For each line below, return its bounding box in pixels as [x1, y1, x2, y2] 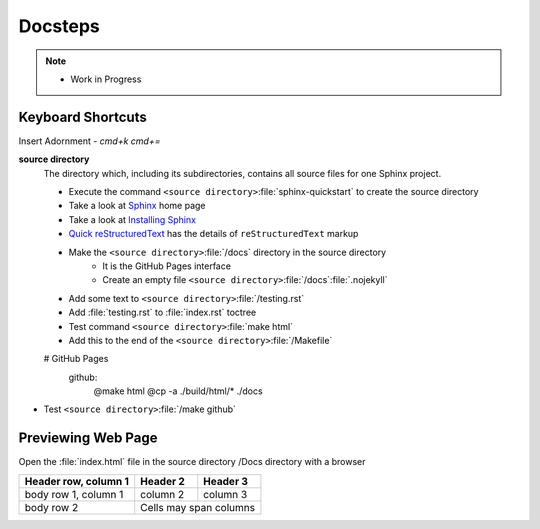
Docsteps [18, 15, 100, 37]
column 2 [140, 487, 185, 501]
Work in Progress [70, 73, 142, 85]
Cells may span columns [140, 500, 255, 514]
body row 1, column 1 [24, 487, 124, 501]
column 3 [203, 487, 248, 501]
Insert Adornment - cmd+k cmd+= [18, 135, 161, 147]
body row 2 [24, 500, 79, 514]
